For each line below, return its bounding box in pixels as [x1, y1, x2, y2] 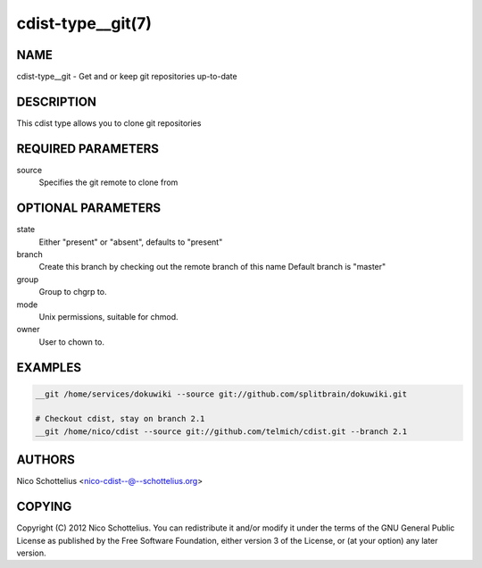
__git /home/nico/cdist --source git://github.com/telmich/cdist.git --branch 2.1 [35, 426, 408, 437]
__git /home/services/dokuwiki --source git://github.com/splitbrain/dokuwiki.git [35, 388, 408, 399]
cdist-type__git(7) [16, 13, 152, 33]
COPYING [16, 499, 72, 514]
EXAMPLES [16, 360, 82, 375]
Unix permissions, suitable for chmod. [38, 311, 179, 322]
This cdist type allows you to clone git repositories [16, 117, 202, 129]
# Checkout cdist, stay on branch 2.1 [35, 413, 205, 424]
